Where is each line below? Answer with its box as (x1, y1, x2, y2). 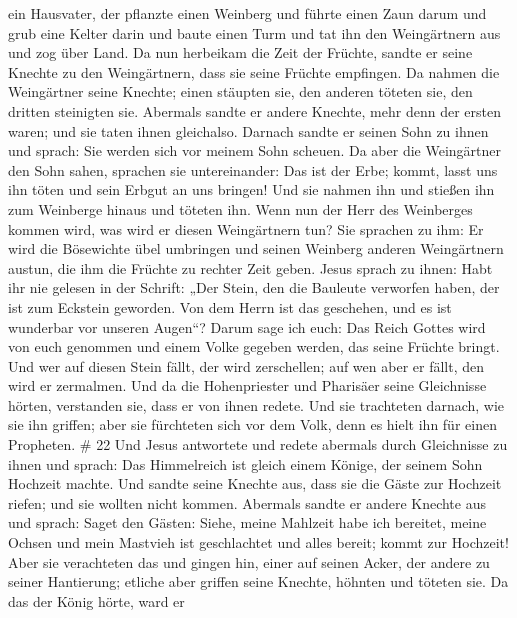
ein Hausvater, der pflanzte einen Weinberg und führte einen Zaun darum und (8, 3, 487, 23)
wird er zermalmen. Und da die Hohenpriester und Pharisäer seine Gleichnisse (8, 375, 487, 396)
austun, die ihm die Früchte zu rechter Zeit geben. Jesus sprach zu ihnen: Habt (8, 257, 493, 278)
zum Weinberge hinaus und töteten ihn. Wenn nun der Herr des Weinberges (8, 198, 473, 219)
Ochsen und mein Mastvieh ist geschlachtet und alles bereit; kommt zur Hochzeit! (8, 532, 509, 553)
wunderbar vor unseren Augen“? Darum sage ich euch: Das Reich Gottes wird (8, 316, 486, 337)
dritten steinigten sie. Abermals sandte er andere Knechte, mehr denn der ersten (8, 100, 501, 121)
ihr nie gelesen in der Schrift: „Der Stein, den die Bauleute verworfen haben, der (8, 277, 500, 298)
